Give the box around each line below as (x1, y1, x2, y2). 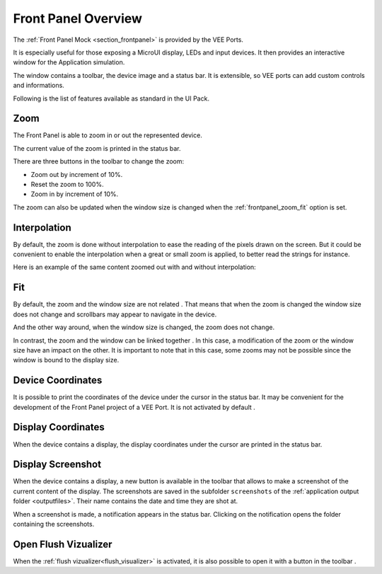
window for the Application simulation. (13, 58, 125, 67)
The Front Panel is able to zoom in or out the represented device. (13, 131, 203, 139)
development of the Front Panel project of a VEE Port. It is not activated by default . (13, 403, 256, 411)
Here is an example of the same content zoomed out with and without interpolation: (13, 263, 256, 272)
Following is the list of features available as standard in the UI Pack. (13, 94, 210, 103)
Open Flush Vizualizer (13, 538, 112, 550)
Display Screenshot (13, 459, 102, 471)
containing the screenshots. (13, 520, 95, 528)
